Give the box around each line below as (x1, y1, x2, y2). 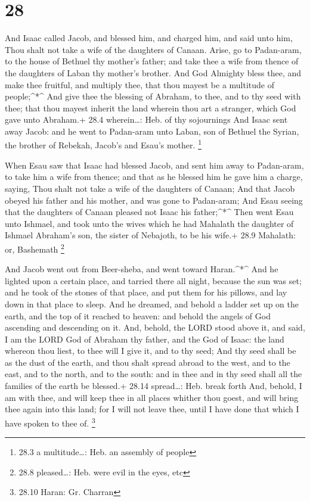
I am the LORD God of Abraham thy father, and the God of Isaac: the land (5, 332, 284, 345)
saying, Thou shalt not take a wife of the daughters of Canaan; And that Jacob (5, 182, 295, 194)
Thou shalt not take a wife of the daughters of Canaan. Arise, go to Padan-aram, (5, 43, 302, 55)
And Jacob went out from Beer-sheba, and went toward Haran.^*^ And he (5, 263, 278, 275)
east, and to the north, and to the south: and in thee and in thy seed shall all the (5, 368, 302, 380)
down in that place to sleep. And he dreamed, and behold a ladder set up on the (5, 297, 299, 310)
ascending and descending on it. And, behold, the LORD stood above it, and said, (5, 321, 305, 334)
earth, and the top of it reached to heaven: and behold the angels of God (5, 309, 271, 322)
